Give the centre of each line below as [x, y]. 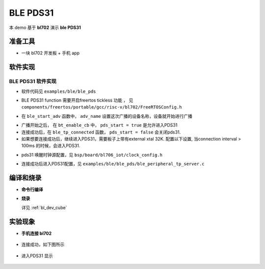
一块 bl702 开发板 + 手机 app [50, 53]
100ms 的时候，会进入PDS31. [51, 146]
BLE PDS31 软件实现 [33, 81]
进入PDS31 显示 [37, 256]
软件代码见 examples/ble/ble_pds [59, 91]
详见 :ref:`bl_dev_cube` [44, 207]
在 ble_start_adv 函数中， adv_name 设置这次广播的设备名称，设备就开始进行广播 [107, 116]
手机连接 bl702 [37, 233]
